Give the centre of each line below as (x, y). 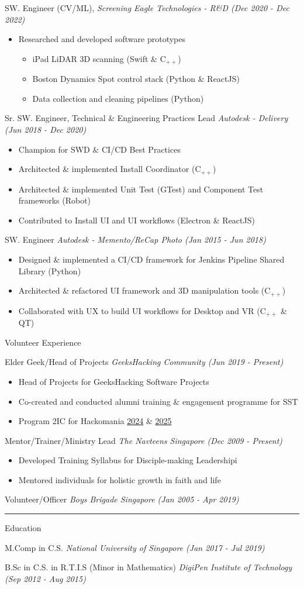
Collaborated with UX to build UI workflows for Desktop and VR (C (142, 310)
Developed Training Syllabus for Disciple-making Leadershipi (128, 460)
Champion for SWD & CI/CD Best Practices (99, 149)
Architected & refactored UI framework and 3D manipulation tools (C (144, 290)
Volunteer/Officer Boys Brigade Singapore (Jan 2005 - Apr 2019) (122, 499)
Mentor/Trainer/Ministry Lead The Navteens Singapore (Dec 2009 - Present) (144, 440)
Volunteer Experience (43, 342)
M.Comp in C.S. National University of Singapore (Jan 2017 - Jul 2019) (135, 547)
